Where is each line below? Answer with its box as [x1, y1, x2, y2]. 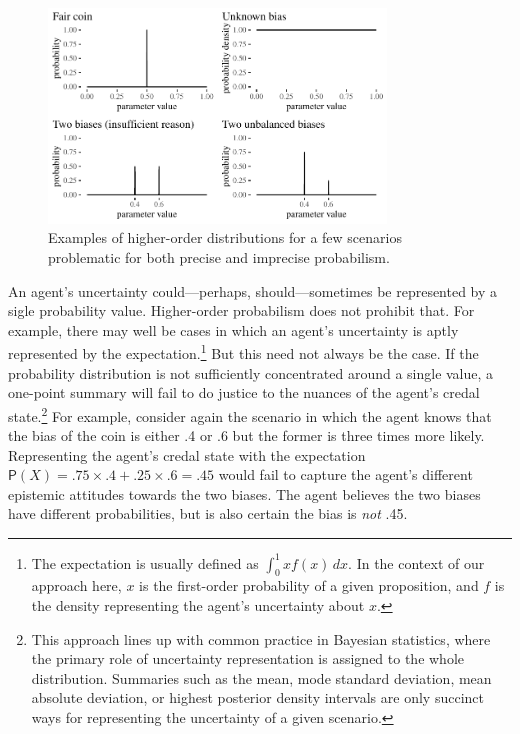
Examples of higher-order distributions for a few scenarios [48, 227, 402, 248]
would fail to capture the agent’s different [218, 464, 473, 485]
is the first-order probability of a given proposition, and [139, 575, 479, 596]
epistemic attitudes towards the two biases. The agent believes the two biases [8, 483, 481, 504]
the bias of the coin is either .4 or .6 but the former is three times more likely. [8, 425, 485, 446]
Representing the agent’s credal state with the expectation [8, 444, 366, 465]
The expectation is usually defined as [31, 552, 259, 573]
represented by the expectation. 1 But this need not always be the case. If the [8, 340, 479, 364]
